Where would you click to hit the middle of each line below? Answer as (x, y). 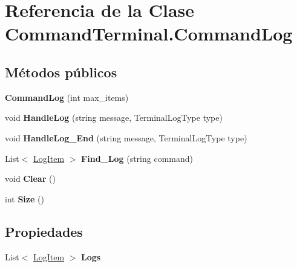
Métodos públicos (61, 72)
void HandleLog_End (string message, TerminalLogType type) (126, 137)
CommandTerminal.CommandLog (149, 34)
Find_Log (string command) (137, 158)
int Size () (24, 198)
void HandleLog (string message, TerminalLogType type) (114, 117)
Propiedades (44, 231)
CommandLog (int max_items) (67, 97)
